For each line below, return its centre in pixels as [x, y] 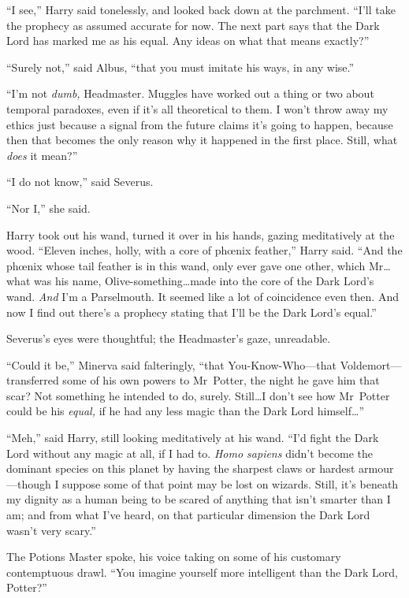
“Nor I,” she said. [48, 208]
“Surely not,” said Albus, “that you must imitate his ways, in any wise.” [180, 67]
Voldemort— [371, 364]
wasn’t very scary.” [51, 530]
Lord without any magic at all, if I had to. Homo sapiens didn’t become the [190, 453]
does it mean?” [42, 155]
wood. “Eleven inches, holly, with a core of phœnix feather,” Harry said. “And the [204, 250]
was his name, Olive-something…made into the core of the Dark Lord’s [204, 281]
